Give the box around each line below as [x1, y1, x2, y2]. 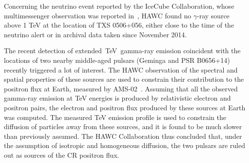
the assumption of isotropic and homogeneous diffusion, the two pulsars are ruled [4, 140, 245, 150]
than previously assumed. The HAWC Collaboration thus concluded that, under [4, 131, 242, 141]
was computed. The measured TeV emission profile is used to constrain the [4, 112, 226, 122]
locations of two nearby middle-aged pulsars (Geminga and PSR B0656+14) [4, 55, 230, 65]
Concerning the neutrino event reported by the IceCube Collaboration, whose [4, 1, 234, 11]
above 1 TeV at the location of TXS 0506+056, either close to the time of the [4, 20, 234, 30]
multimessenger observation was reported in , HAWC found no [4, 10, 191, 20]
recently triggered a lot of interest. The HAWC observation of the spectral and [4, 64, 238, 74]
